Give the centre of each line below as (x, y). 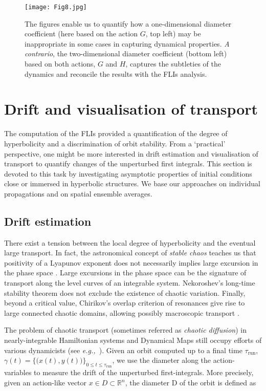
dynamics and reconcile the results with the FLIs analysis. (116, 73)
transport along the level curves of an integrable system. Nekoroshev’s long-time (130, 283)
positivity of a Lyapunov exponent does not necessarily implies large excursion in (131, 262)
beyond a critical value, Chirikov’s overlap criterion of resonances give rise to (125, 303)
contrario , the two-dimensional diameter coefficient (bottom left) (126, 53)
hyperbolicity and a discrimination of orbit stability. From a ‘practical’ (115, 143)
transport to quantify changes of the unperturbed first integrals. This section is (128, 164)
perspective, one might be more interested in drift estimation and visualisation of (131, 153)
